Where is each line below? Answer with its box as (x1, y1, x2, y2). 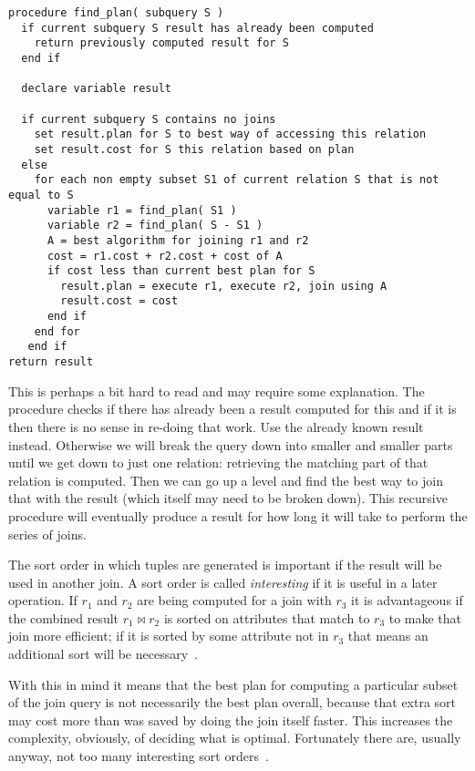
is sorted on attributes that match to (163, 608, 370, 627)
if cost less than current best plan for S (46, 264, 315, 278)
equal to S (8, 188, 74, 201)
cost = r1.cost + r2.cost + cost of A (46, 249, 283, 262)
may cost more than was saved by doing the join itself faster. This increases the (8, 710, 453, 729)
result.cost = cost (60, 294, 179, 308)
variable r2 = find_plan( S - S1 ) (46, 219, 263, 232)
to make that (388, 608, 462, 627)
